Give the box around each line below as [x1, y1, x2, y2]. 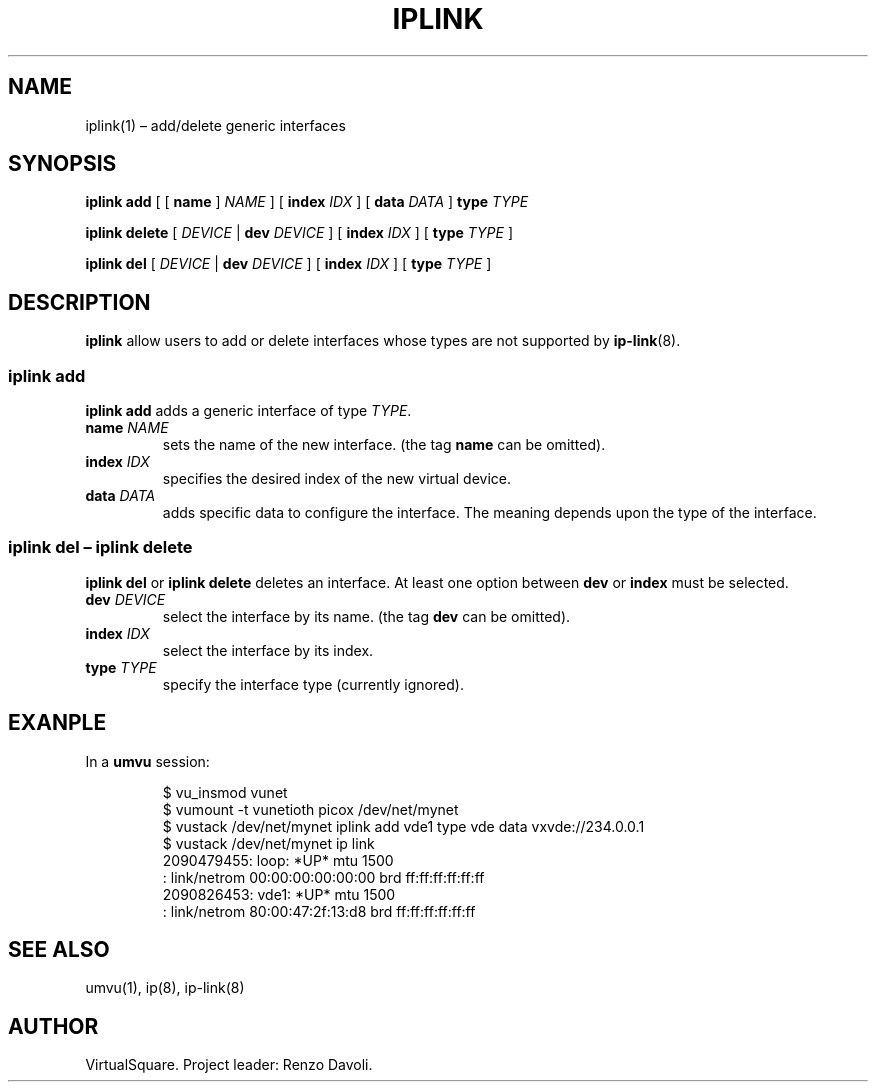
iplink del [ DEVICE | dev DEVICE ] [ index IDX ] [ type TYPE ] [85, 255, 492, 273]
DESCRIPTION [8, 289, 151, 315]
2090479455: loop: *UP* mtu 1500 [162, 851, 394, 869]
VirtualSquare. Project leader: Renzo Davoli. [85, 1056, 373, 1074]
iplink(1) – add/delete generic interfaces [85, 116, 346, 134]
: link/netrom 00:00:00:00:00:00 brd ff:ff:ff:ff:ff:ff [162, 868, 485, 886]
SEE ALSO [8, 937, 110, 963]
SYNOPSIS [8, 151, 117, 177]
